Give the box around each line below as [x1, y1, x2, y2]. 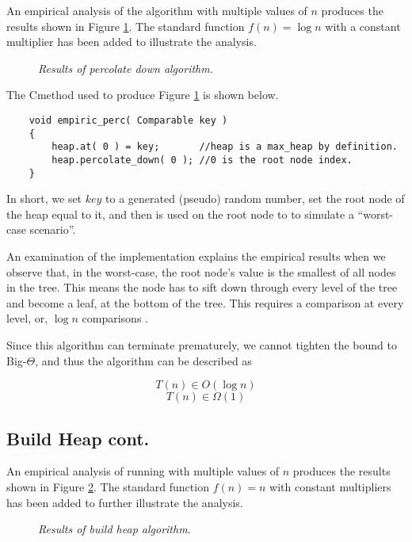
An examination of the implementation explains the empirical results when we [6, 248, 386, 265]
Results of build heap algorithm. [38, 521, 191, 537]
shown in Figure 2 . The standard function [6, 478, 209, 494]
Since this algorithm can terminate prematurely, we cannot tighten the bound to [6, 337, 397, 353]
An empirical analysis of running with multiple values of [6, 463, 280, 479]
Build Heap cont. [6, 426, 150, 450]
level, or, [6, 310, 48, 326]
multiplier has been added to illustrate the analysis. [6, 33, 257, 50]
